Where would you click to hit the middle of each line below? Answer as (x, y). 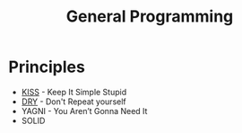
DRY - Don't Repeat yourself (73, 102)
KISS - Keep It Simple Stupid (74, 92)
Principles (47, 67)
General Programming (150, 17)
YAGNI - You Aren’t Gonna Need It (84, 111)
